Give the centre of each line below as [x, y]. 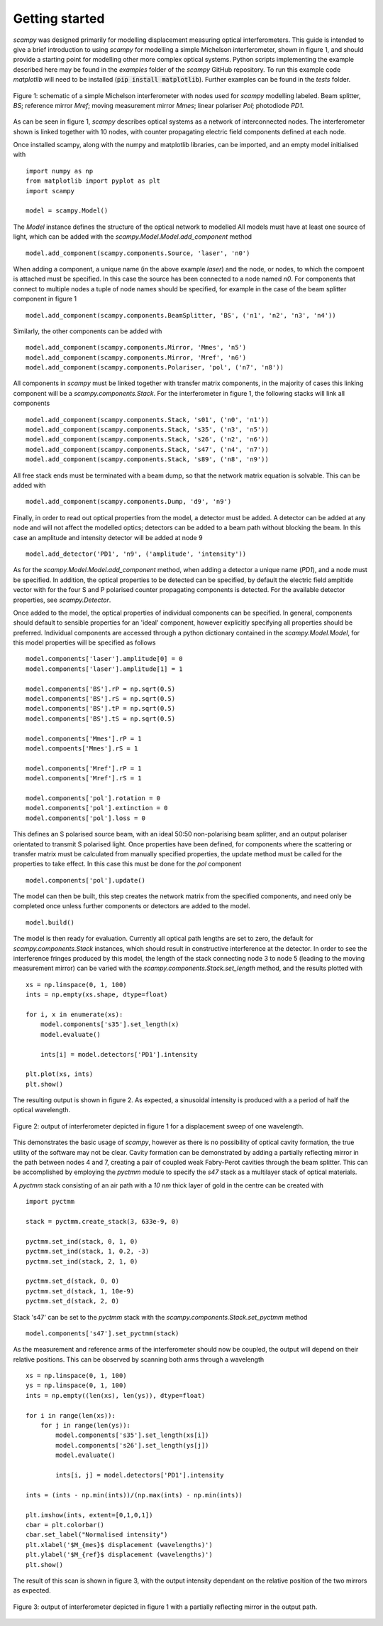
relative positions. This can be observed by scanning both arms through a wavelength [139, 1359]
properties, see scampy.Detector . [62, 600]
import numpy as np [60, 171]
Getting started [59, 18]
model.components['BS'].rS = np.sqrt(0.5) [101, 699]
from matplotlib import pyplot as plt [93, 181]
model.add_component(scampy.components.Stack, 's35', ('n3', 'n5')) [147, 430]
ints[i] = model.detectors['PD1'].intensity [119, 1054]
